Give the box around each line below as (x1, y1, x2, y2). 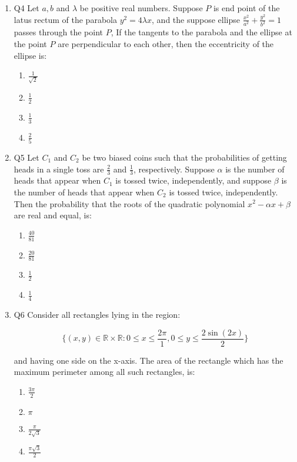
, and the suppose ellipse (152, 13, 241, 25)
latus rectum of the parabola (14, 13, 117, 25)
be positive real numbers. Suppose (79, 2, 203, 14)
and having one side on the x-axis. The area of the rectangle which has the (14, 354, 283, 366)
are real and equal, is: (14, 209, 92, 221)
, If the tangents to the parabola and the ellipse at (111, 26, 292, 38)
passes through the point (14, 26, 103, 38)
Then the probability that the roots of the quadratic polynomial (14, 197, 245, 210)
